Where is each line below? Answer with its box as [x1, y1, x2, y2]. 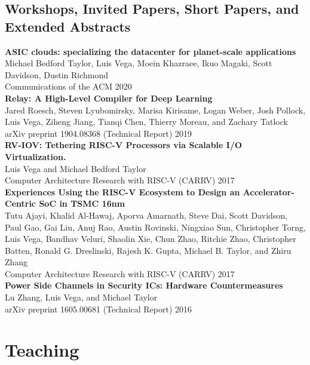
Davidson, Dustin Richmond [5, 68, 109, 81]
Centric [5, 197, 36, 210]
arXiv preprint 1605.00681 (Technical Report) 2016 [5, 302, 192, 315]
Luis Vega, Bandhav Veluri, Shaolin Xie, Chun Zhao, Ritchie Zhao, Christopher [5, 232, 296, 245]
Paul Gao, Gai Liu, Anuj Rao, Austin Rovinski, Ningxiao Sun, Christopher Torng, [5, 220, 306, 233]
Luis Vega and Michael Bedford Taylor [5, 162, 146, 174]
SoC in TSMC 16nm [39, 197, 125, 210]
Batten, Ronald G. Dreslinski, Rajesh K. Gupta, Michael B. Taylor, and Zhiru [5, 244, 291, 256]
